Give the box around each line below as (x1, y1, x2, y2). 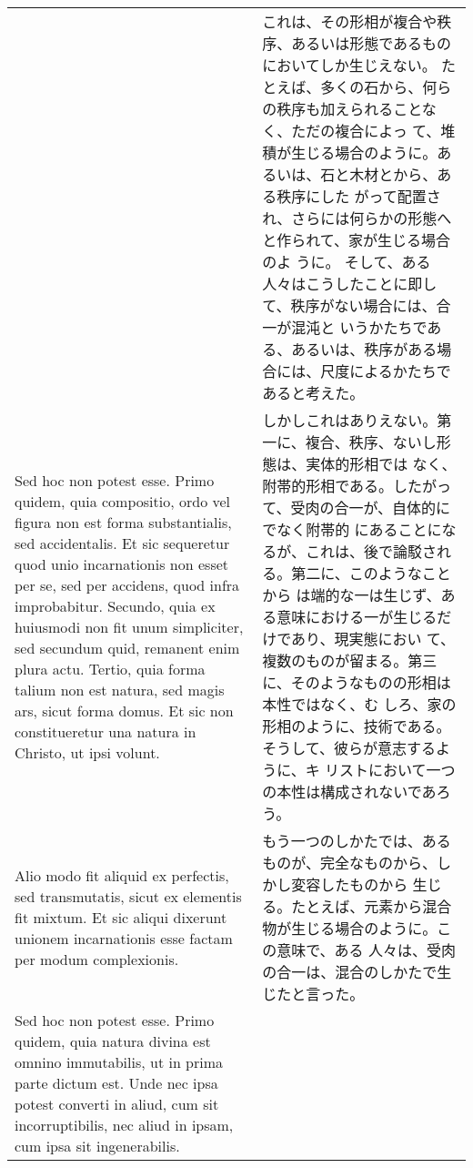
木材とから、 (349, 164, 438, 185)
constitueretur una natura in (15, 721, 196, 742)
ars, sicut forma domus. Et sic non (15, 700, 234, 721)
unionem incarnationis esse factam (15, 927, 233, 949)
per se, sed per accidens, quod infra (15, 574, 240, 595)
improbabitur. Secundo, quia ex (15, 595, 216, 616)
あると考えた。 (262, 382, 365, 403)
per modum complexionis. (15, 948, 179, 970)
